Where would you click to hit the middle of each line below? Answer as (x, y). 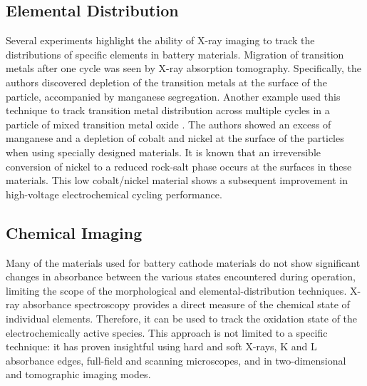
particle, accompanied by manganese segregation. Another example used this (173, 96)
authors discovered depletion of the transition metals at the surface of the (166, 82)
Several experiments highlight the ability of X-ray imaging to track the (160, 40)
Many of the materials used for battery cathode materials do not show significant (183, 262)
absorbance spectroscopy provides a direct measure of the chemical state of (186, 304)
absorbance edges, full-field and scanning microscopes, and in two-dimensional (176, 360)
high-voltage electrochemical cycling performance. (114, 194)
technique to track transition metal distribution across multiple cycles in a (168, 110)
